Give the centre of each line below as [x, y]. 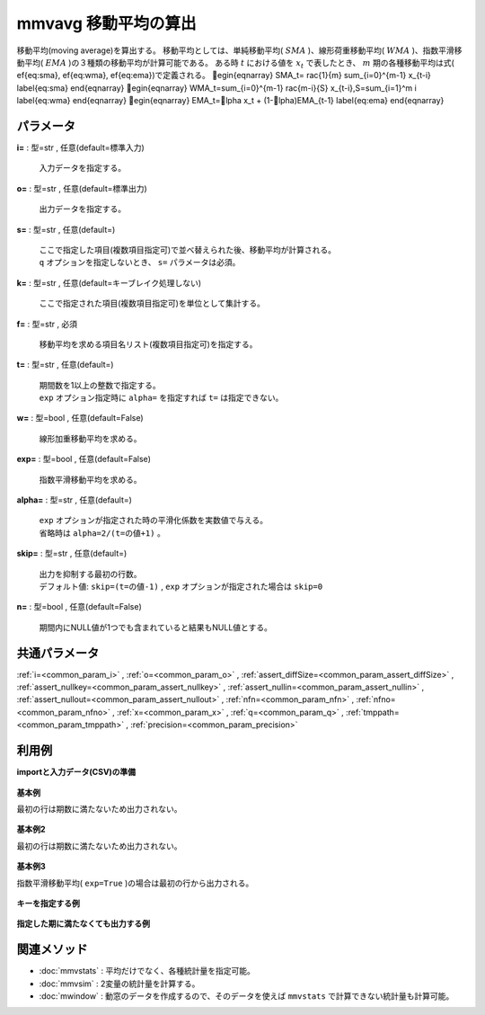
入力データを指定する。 [82, 168]
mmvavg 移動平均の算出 [106, 23]
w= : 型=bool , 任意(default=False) [80, 418]
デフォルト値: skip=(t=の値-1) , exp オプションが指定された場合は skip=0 [181, 586]
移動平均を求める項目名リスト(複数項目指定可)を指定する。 [148, 344]
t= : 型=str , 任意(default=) [65, 365]
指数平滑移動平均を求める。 [90, 479]
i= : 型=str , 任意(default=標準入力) [81, 147]
